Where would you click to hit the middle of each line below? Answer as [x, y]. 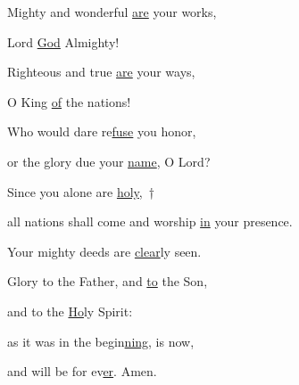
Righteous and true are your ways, [101, 72]
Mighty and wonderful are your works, [112, 12]
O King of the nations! [69, 101]
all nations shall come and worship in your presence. [150, 221]
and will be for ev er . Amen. [82, 371]
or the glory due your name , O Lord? [109, 161]
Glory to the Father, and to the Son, [108, 281]
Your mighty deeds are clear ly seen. [104, 251]
